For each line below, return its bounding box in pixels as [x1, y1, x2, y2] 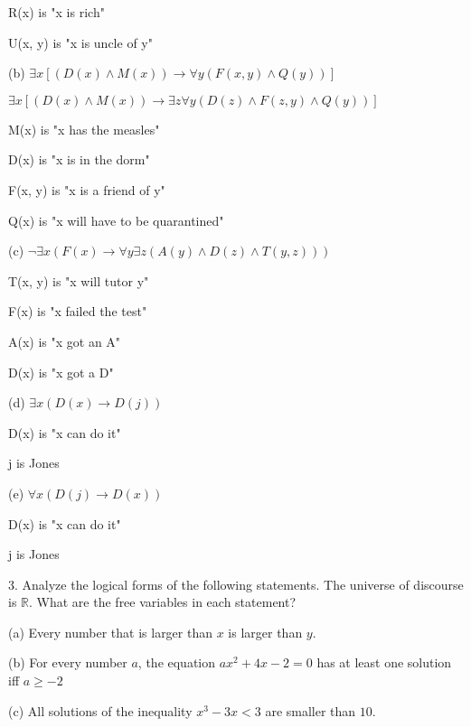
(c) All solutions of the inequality [8, 701, 193, 720]
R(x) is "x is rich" [8, 3, 105, 21]
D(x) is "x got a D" [8, 362, 114, 381]
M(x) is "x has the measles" [8, 119, 160, 138]
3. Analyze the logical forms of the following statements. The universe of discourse [8, 574, 464, 593]
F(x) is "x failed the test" [8, 302, 147, 321]
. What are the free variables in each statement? [29, 592, 297, 611]
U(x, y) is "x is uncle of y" [8, 33, 153, 51]
